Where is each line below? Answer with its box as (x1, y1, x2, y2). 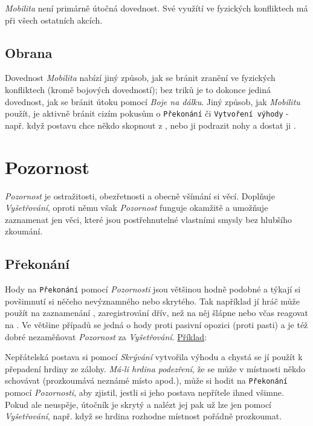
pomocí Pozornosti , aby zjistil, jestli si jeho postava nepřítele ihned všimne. (5, 386, 284, 398)
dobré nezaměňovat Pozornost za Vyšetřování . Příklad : (5, 330, 207, 343)
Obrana (5, 43, 53, 62)
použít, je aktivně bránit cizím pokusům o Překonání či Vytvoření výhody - (5, 107, 289, 120)
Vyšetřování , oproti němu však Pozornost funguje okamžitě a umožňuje (5, 201, 268, 214)
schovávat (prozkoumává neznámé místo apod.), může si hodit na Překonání (5, 374, 288, 387)
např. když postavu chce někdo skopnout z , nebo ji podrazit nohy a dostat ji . (5, 118, 296, 131)
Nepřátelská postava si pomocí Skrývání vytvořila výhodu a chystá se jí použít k (5, 350, 303, 363)
